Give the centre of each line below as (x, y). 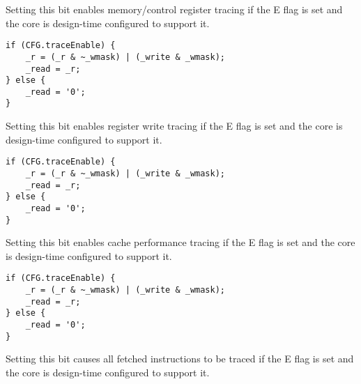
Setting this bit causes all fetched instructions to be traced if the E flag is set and (180, 359)
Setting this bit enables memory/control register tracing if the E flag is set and (174, 9)
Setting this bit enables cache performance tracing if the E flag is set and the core (180, 242)
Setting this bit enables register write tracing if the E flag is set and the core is (174, 126)
